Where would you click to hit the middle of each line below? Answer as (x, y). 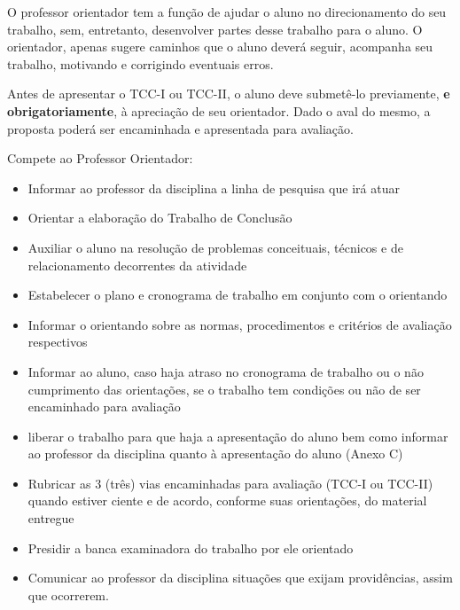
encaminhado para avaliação (104, 407)
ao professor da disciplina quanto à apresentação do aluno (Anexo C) (215, 454)
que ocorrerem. (68, 594)
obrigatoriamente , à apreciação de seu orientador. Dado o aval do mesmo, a (219, 110)
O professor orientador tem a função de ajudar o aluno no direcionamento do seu (227, 12)
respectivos (58, 342)
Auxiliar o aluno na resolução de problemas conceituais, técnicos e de (215, 247)
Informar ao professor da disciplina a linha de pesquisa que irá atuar (214, 188)
